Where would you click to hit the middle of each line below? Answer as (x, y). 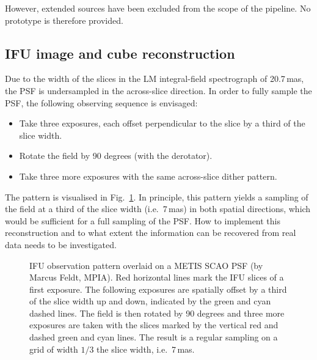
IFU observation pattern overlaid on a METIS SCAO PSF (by (146, 265)
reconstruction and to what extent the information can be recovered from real (151, 233)
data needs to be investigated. (61, 244)
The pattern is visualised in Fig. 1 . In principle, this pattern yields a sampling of (157, 197)
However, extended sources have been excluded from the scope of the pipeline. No (158, 8)
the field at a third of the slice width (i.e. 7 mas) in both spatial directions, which (158, 209)
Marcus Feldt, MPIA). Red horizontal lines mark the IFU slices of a (157, 277)
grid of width (54, 349)
